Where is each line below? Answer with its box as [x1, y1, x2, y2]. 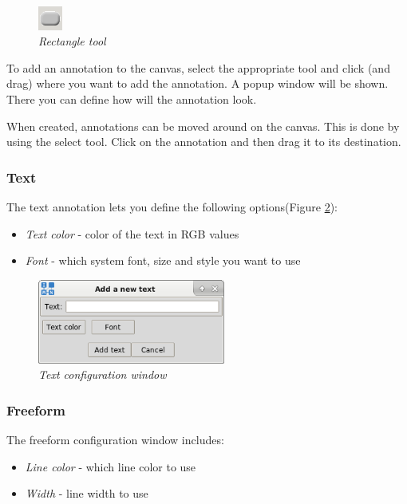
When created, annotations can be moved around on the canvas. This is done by [6, 117, 400, 134]
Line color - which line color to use [25, 458, 196, 474]
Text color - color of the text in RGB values [25, 225, 239, 242]
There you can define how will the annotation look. [6, 91, 257, 108]
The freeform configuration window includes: [6, 431, 224, 448]
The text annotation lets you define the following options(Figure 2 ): [6, 199, 338, 215]
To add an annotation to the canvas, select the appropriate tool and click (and [6, 59, 390, 76]
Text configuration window [38, 366, 167, 383]
